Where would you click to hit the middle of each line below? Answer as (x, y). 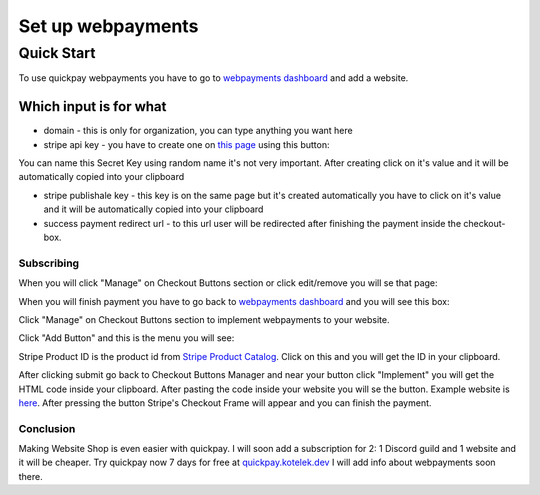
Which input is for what (92, 106)
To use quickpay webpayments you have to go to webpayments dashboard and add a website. (213, 78)
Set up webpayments (108, 26)
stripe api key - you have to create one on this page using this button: (186, 144)
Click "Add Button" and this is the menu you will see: (126, 338)
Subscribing (49, 263)
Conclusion (47, 428)
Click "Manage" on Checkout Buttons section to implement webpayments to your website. (204, 319)
